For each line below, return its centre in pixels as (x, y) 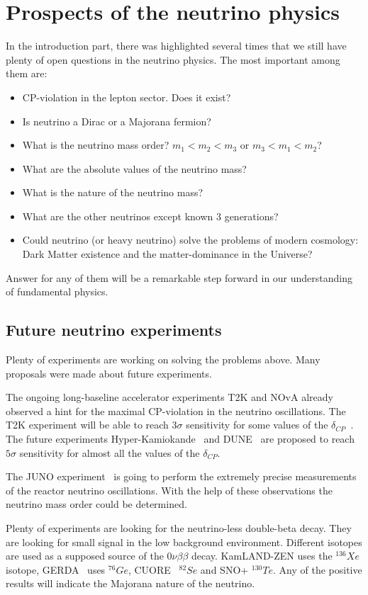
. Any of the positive (318, 569)
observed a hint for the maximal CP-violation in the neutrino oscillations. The (176, 410)
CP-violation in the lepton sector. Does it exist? (127, 97)
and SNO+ (224, 569)
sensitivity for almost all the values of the (110, 452)
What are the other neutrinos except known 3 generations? (150, 216)
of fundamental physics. (57, 291)
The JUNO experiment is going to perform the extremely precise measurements (181, 476)
